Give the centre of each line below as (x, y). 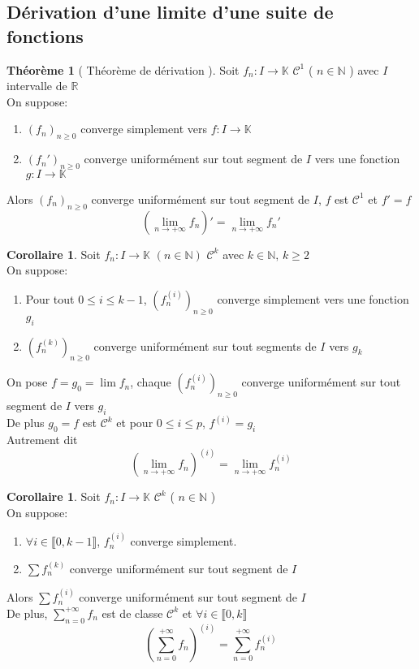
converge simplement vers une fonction (313, 298)
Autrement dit (42, 440)
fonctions (45, 35)
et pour (135, 423)
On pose (27, 382)
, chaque (151, 382)
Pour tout (50, 298)
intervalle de (37, 86)
